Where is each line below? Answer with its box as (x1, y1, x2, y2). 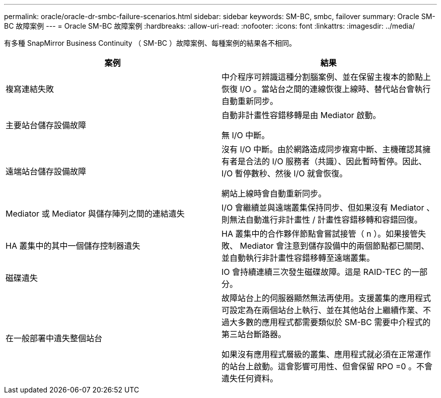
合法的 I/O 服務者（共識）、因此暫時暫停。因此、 (246, 156, 427, 166)
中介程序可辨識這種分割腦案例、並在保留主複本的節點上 (222, 72, 431, 82)
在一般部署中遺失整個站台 (6, 333, 103, 343)
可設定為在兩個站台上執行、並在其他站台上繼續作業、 (222, 305, 423, 315)
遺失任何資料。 (222, 373, 278, 383)
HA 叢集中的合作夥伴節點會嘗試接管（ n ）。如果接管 (222, 229, 418, 239)
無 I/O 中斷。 (222, 130, 270, 140)
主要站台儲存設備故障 (6, 120, 87, 130)
